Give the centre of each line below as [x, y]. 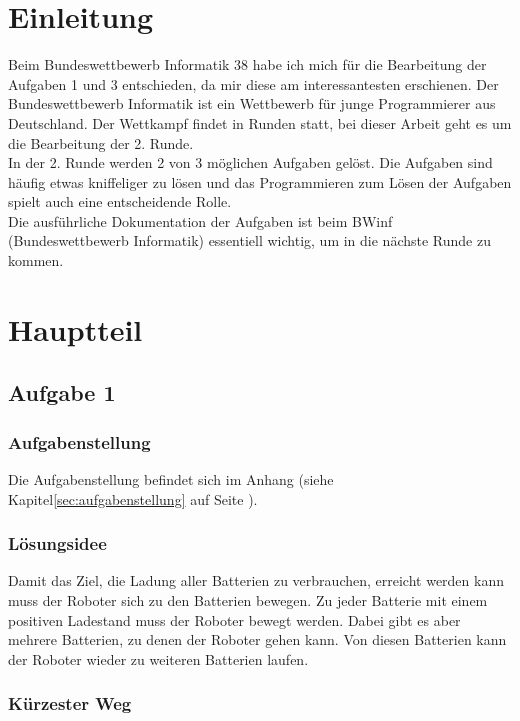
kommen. [36, 260]
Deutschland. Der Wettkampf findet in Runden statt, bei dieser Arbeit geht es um [260, 122]
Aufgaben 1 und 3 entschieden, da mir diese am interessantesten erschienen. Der [253, 83]
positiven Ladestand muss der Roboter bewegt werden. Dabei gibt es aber [234, 619]
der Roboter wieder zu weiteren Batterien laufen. [158, 658]
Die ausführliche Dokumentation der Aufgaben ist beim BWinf [200, 220]
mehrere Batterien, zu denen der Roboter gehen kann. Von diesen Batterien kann [257, 639]
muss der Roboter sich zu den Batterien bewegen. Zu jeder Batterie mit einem [248, 600]
